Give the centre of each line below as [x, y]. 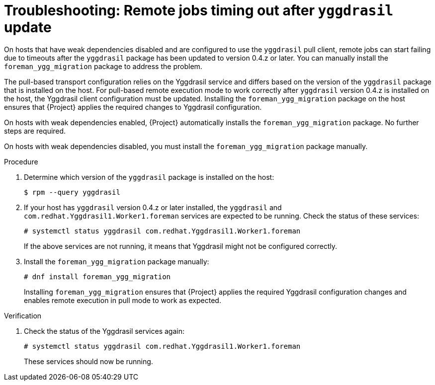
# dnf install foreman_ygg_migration [97, 276]
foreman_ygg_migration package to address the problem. [103, 66]
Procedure [21, 161]
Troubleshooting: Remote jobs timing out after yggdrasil [199, 10]
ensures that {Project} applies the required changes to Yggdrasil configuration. [133, 107]
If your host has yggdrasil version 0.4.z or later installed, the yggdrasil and [153, 207]
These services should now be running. [88, 361]
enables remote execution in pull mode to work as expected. [123, 300]
